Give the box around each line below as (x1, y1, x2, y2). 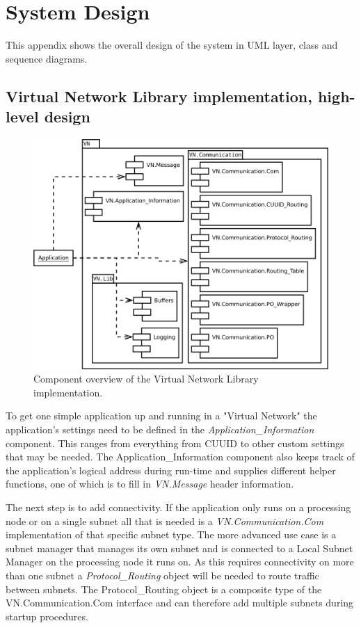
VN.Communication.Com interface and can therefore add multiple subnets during (6, 595, 354, 610)
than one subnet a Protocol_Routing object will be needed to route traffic (6, 567, 319, 582)
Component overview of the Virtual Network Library (33, 371, 259, 386)
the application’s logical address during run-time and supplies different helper (6, 462, 336, 477)
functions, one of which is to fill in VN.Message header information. (6, 476, 294, 491)
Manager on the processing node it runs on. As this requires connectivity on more (6, 554, 354, 569)
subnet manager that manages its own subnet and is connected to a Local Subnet (6, 540, 353, 555)
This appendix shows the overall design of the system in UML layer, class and (6, 38, 338, 52)
